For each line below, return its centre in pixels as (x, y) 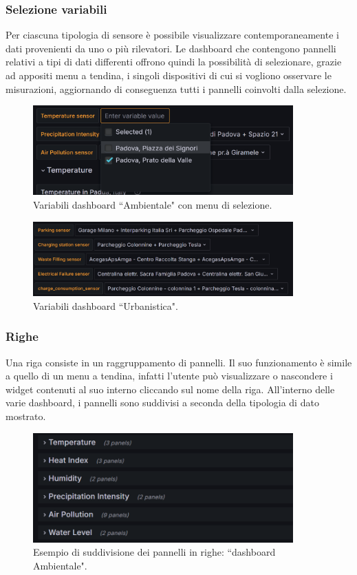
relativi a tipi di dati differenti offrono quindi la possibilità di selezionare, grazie (174, 62)
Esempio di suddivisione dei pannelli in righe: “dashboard (154, 552)
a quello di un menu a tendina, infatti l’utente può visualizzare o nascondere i (169, 376)
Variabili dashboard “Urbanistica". (106, 305)
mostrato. (26, 416)
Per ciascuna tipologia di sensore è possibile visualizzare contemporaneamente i (172, 35)
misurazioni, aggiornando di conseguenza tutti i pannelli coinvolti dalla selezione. (176, 88)
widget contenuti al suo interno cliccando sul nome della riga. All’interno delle (170, 389)
